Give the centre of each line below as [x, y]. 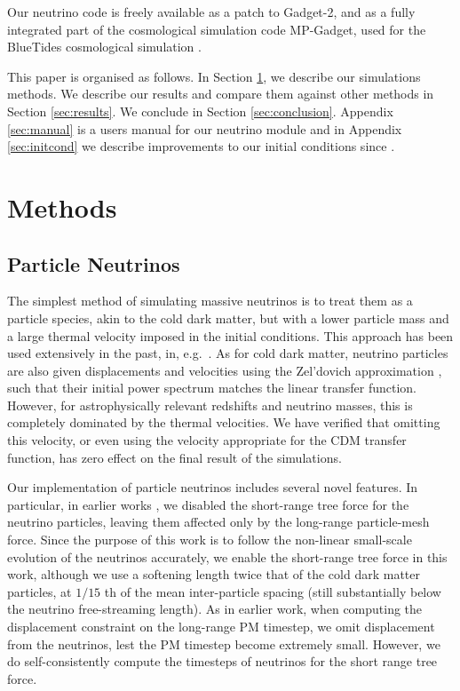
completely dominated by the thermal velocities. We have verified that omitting [224, 422]
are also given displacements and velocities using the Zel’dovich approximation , [225, 370]
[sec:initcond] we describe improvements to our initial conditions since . [201, 146]
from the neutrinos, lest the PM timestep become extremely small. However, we [224, 643]
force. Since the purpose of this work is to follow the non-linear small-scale [210, 540]
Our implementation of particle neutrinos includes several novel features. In [213, 487]
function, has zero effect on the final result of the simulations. [174, 457]
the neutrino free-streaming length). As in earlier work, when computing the [215, 609]
